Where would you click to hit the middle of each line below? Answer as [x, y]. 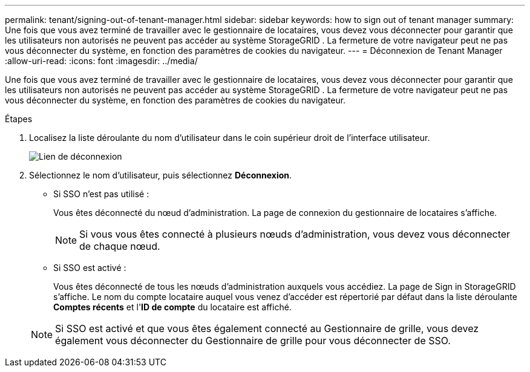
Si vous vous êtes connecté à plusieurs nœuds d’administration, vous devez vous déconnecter [295, 234]
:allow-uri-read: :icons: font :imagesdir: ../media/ [101, 61]
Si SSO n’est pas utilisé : [101, 194]
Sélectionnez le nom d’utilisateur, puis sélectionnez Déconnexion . [161, 175]
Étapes [19, 119]
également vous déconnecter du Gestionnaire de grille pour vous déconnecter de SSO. [253, 341]
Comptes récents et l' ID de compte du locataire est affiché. [172, 307]
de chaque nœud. [120, 246]
